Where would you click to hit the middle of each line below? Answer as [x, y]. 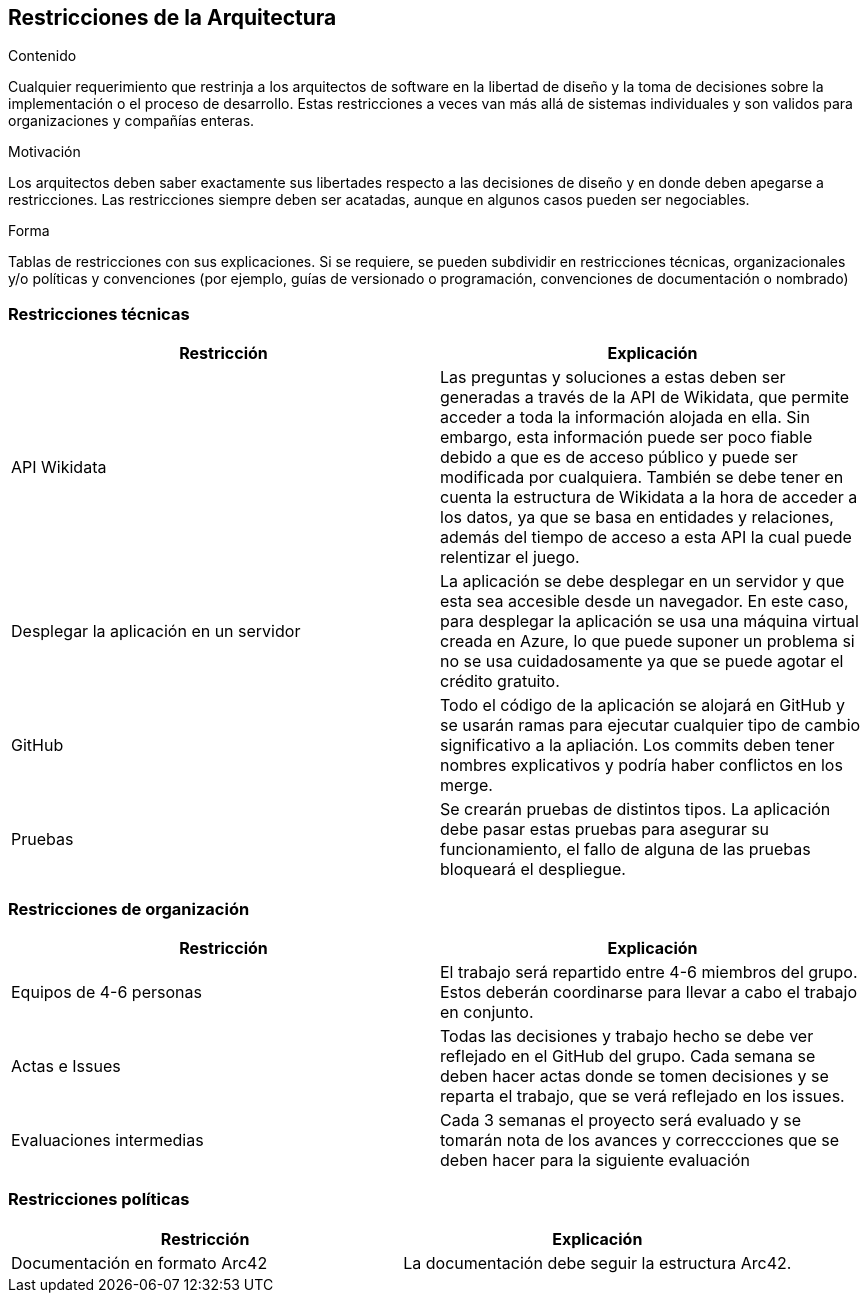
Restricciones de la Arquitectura [172, 17]
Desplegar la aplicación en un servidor [156, 631]
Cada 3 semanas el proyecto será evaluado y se [621, 1119]
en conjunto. [487, 1011]
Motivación [44, 152]
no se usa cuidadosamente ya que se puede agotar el [642, 661]
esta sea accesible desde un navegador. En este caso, [644, 601]
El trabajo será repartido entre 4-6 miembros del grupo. [649, 971]
